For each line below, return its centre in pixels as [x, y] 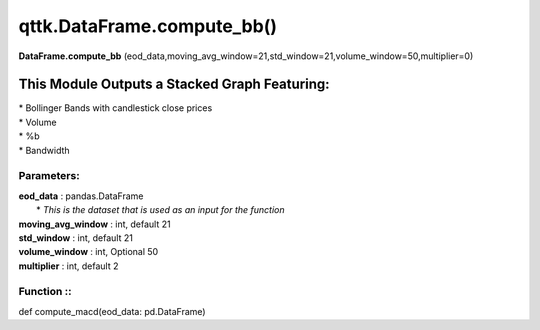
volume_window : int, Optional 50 [88, 252]
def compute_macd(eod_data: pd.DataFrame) [112, 311]
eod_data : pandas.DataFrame [81, 196]
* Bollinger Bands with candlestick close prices [115, 108]
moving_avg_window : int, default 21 [94, 224]
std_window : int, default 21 [76, 237]
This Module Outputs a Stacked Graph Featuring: [174, 84]
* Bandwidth [44, 150]
